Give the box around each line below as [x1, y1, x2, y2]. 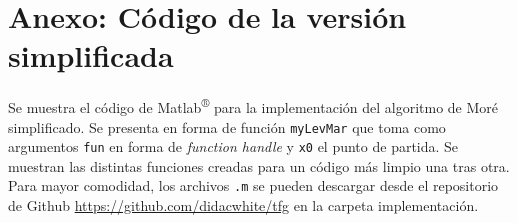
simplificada [8, 35, 174, 76]
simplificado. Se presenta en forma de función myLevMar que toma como [8, 116, 446, 137]
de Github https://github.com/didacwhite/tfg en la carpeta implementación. [8, 195, 479, 216]
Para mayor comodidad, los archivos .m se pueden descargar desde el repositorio [8, 175, 499, 196]
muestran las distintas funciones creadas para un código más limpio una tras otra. [8, 155, 510, 176]
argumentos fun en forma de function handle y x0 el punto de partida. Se [8, 136, 459, 157]
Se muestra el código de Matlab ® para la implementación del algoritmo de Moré [8, 94, 499, 117]
